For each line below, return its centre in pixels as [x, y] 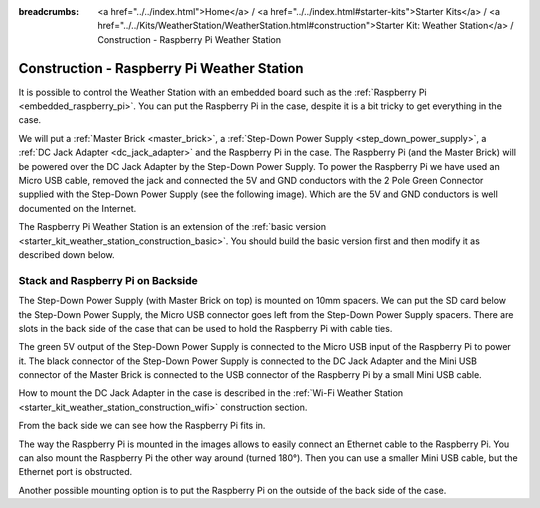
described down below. [66, 254]
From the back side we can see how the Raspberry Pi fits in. [142, 426]
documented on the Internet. [77, 208]
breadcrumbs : [49, 11]
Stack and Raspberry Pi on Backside [108, 280]
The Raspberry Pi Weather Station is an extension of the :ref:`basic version [172, 227]
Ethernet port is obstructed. [75, 472]
